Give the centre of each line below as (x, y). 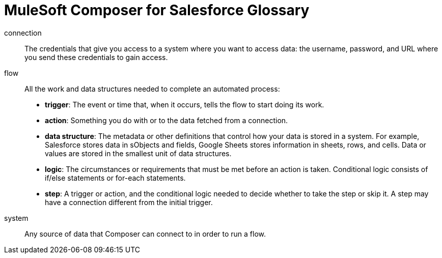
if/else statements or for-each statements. (115, 178)
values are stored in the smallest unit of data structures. (138, 153)
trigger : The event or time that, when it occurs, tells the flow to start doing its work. (185, 104)
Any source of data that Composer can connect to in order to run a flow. (145, 234)
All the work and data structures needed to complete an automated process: (152, 89)
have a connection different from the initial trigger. (129, 202)
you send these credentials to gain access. (96, 57)
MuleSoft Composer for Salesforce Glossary (157, 10)
